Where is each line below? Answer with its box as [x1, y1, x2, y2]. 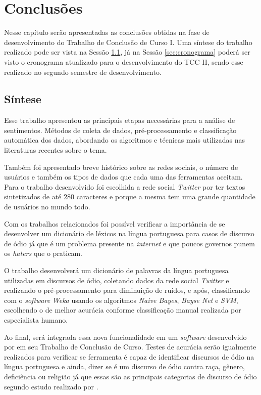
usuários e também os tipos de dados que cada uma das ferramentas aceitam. [4, 171, 243, 182]
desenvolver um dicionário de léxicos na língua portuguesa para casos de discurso [4, 228, 254, 239]
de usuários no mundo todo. [4, 201, 90, 212]
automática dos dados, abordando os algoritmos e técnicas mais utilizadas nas [4, 135, 245, 145]
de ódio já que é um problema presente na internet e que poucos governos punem [4, 238, 255, 248]
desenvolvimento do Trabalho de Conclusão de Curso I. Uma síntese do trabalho [4, 36, 252, 47]
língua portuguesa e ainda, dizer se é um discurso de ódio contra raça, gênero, [4, 361, 245, 372]
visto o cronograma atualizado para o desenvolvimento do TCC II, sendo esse [4, 56, 243, 67]
